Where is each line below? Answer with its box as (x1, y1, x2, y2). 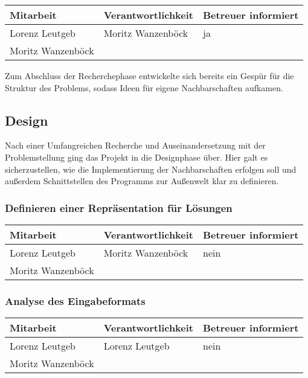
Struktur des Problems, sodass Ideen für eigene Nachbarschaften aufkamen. (5, 81, 283, 94)
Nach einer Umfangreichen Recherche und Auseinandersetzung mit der (5, 139, 266, 152)
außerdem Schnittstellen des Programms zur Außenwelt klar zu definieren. (5, 175, 279, 187)
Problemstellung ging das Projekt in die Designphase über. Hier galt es (5, 150, 268, 163)
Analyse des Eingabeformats (5, 293, 146, 308)
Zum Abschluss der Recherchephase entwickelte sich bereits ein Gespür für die (5, 69, 294, 82)
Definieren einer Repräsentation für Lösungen (5, 200, 233, 215)
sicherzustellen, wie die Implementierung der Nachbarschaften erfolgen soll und (5, 162, 297, 175)
